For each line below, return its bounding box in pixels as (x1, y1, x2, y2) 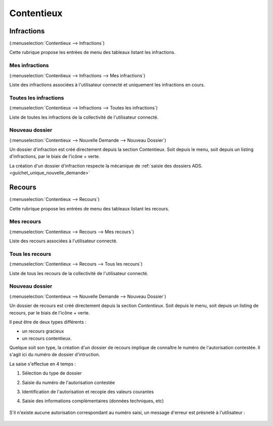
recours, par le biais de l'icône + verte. (9, 309, 90, 315)
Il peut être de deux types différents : (9, 318, 87, 325)
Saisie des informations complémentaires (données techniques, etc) (22, 398, 164, 404)
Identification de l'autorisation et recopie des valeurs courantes (22, 389, 154, 395)
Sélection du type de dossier (22, 370, 82, 376)
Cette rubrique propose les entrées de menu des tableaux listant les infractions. (9, 49, 175, 56)
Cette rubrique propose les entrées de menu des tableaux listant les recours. (9, 205, 169, 211)
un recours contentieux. (22, 335, 72, 341)
